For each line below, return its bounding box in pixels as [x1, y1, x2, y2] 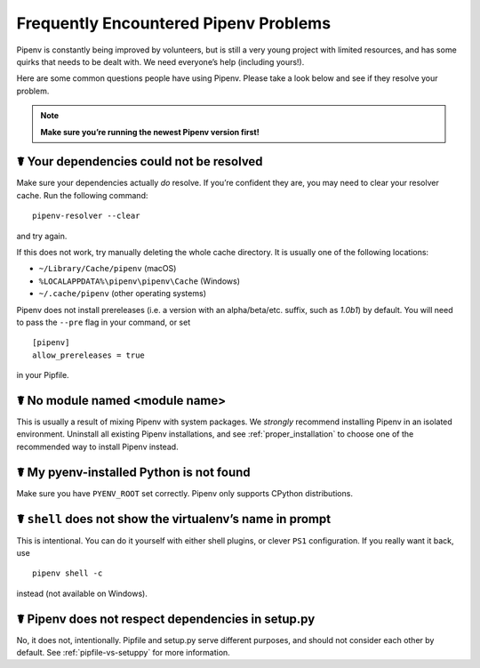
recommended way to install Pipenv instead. [16, 441, 179, 452]
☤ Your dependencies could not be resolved [16, 154, 263, 169]
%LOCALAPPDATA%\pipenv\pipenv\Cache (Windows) [38, 276, 240, 286]
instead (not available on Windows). [16, 588, 148, 599]
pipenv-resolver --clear [32, 211, 140, 221]
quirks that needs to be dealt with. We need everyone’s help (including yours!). [16, 56, 305, 67]
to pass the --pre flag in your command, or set [16, 317, 191, 327]
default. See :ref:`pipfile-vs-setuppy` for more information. [16, 648, 230, 658]
